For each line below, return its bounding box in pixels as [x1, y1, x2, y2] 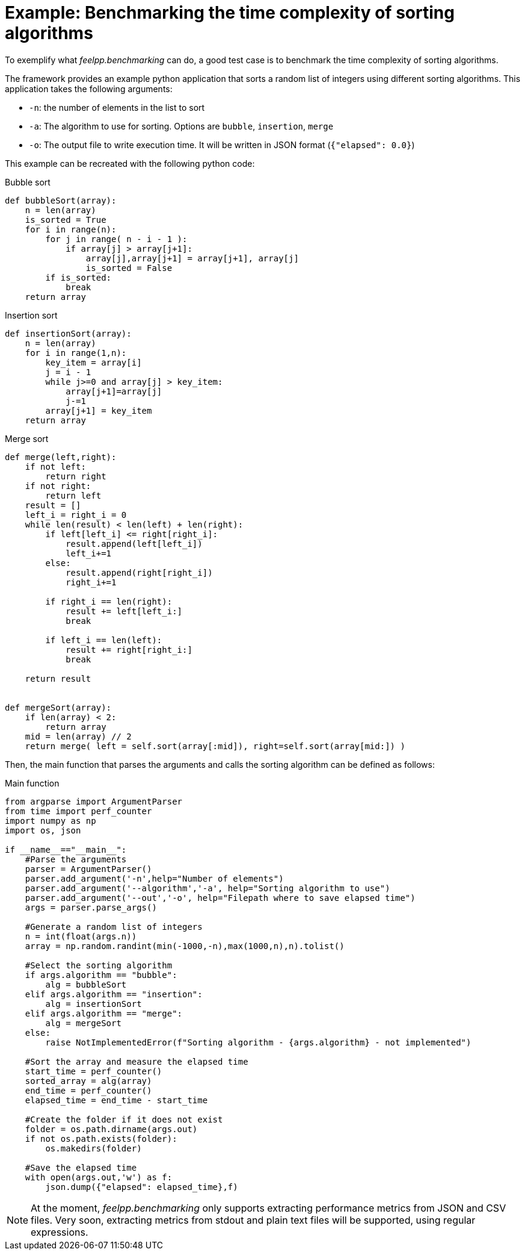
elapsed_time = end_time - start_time [25, 1095, 208, 1105]
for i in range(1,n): [25, 347, 127, 358]
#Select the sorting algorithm [25, 960, 173, 970]
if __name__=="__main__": [5, 844, 127, 855]
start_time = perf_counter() [25, 1066, 162, 1076]
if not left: [25, 461, 86, 472]
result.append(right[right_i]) [66, 567, 213, 578]
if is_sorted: [45, 272, 112, 282]
